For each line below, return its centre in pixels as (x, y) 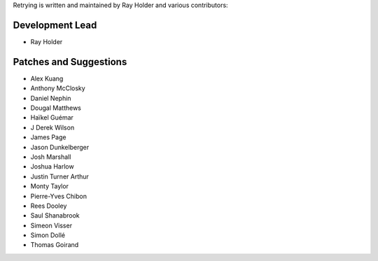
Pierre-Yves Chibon (59, 196)
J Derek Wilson (52, 127)
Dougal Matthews (56, 108)
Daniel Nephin (51, 98)
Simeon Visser (51, 225)
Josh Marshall (51, 157)
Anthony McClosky (58, 88)
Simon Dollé (48, 235)
